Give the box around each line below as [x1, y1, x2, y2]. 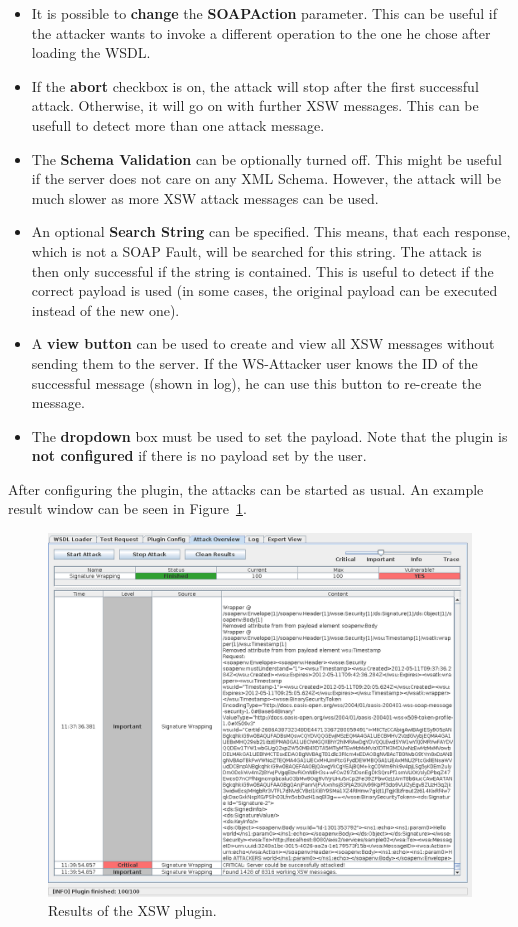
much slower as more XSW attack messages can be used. [31, 187, 379, 208]
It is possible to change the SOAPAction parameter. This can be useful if [31, 3, 497, 23]
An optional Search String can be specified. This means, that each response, [31, 221, 511, 242]
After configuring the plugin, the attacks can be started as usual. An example [8, 478, 484, 499]
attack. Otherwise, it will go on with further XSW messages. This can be [31, 95, 479, 116]
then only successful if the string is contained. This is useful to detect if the [31, 260, 494, 281]
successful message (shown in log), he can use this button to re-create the [31, 372, 482, 393]
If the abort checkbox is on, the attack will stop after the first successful [31, 75, 479, 96]
